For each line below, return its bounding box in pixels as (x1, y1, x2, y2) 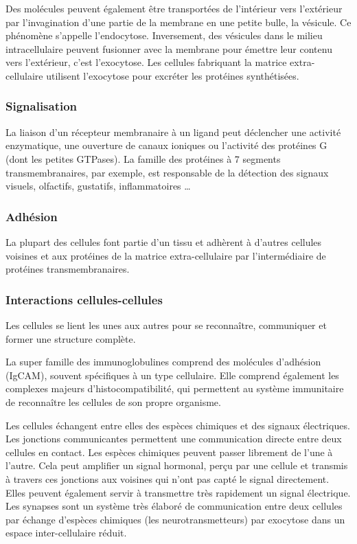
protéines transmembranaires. (5, 262, 130, 276)
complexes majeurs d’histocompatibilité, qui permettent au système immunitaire (5, 381, 344, 396)
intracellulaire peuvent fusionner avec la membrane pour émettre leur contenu (5, 41, 332, 56)
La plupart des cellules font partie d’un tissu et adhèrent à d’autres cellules (5, 234, 322, 249)
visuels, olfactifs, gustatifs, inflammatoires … (5, 179, 191, 193)
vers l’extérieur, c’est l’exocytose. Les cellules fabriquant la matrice (5, 55, 287, 69)
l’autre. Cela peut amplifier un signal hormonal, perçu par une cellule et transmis (5, 458, 348, 473)
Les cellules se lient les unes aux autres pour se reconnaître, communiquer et (5, 317, 327, 332)
